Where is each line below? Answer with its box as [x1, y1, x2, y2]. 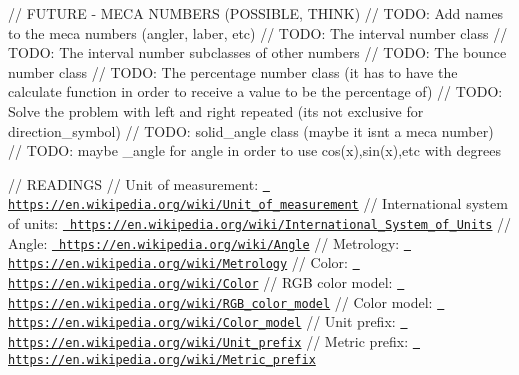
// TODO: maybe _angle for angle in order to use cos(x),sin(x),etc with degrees [8, 140, 501, 161]
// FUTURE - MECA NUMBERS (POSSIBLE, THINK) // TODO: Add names [8, 3, 504, 23]
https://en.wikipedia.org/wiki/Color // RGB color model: [8, 272, 393, 293]
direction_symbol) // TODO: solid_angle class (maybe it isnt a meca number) [8, 120, 494, 141]
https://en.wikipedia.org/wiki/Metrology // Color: [8, 252, 348, 273]
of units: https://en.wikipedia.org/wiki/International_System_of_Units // [8, 213, 512, 234]
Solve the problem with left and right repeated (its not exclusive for [8, 100, 424, 121]
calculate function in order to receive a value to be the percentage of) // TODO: [8, 81, 503, 102]
